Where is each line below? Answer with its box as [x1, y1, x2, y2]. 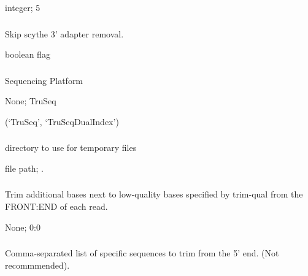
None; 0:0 [5, 220, 40, 233]
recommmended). [5, 258, 70, 271]
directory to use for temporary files [5, 141, 137, 154]
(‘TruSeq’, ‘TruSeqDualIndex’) [5, 115, 119, 128]
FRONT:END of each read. [5, 200, 108, 213]
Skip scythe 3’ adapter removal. [5, 27, 124, 40]
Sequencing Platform [5, 74, 83, 86]
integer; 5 [5, 1, 40, 13]
